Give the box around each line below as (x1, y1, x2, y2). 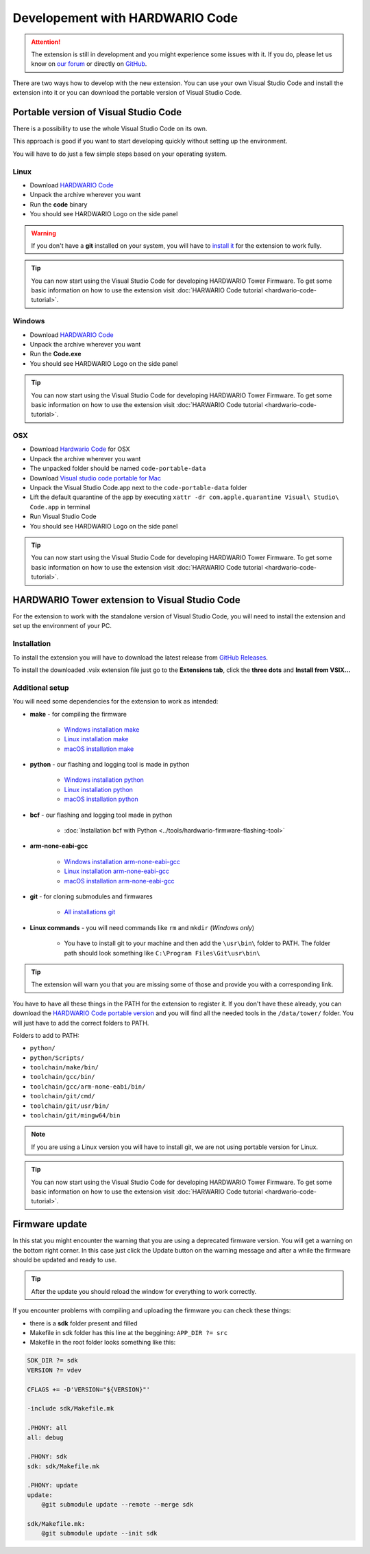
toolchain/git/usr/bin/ (29, 1102, 110, 1110)
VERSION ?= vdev (27, 1366, 82, 1374)
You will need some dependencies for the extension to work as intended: (12, 697, 219, 706)
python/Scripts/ (29, 1054, 85, 1062)
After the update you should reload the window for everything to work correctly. (31, 1287, 257, 1295)
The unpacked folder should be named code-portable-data (29, 464, 206, 473)
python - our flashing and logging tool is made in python (29, 761, 190, 769)
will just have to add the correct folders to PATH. (12, 1019, 149, 1027)
